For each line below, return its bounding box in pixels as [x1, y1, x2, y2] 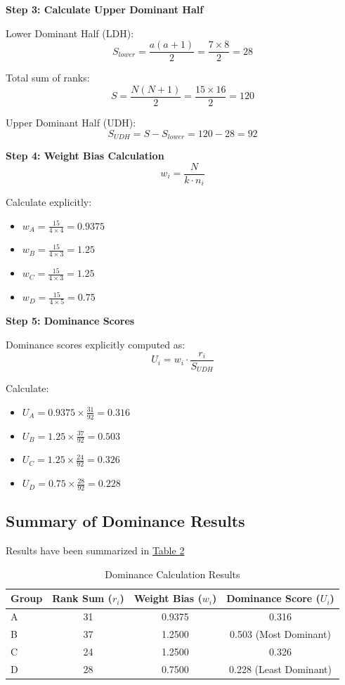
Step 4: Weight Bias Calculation [6, 148, 164, 162]
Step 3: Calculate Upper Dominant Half [6, 2, 204, 16]
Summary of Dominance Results [6, 510, 245, 532]
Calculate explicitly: [6, 195, 92, 209]
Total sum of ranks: [6, 70, 90, 85]
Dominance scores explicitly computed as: [6, 337, 185, 352]
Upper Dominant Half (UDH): [6, 115, 136, 129]
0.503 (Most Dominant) [230, 627, 331, 641]
